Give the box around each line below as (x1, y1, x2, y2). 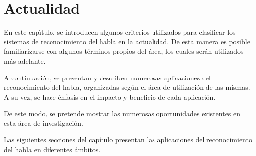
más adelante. (4, 55, 46, 66)
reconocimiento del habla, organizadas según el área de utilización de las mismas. (4, 82, 250, 92)
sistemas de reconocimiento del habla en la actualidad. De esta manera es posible (4, 36, 250, 46)
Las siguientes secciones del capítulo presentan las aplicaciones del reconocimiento (4, 134, 252, 145)
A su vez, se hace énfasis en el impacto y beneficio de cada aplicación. (4, 91, 216, 102)
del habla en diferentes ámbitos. (4, 144, 101, 155)
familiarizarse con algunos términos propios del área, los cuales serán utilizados (4, 46, 244, 56)
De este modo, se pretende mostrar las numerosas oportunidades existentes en (4, 108, 241, 118)
